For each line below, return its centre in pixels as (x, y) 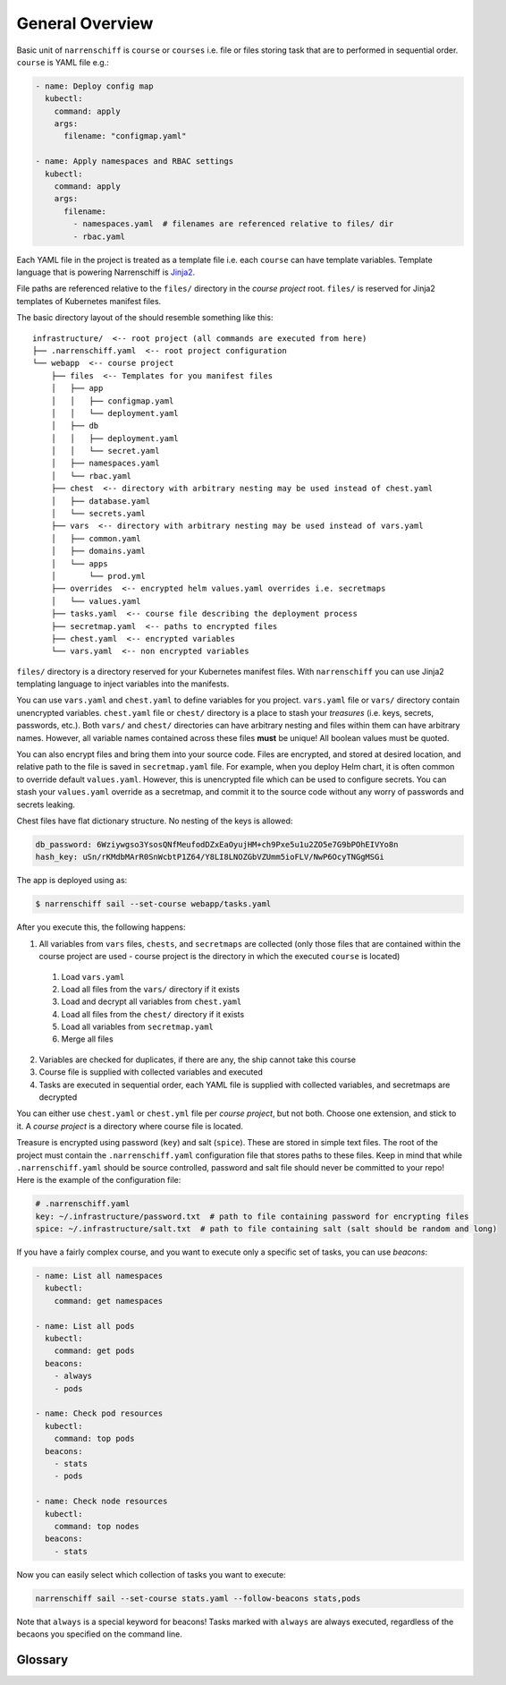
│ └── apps (79, 563)
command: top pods (94, 1439)
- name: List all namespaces (99, 1276)
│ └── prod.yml (98, 576)
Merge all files (87, 1039)
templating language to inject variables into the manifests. (123, 684)
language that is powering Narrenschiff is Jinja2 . (106, 272)
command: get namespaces (109, 1301)
